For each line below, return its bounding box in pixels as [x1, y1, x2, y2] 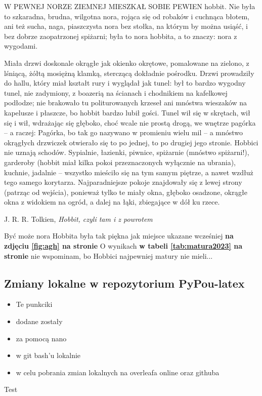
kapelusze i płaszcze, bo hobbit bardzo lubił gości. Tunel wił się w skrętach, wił [4, 107, 250, 117]
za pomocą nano [16, 333, 67, 343]
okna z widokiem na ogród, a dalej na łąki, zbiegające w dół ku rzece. [4, 196, 220, 207]
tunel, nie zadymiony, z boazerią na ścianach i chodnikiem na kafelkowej [4, 87, 228, 98]
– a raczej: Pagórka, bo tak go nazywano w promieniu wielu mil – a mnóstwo [4, 127, 243, 138]
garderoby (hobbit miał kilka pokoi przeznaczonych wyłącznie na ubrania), [4, 156, 236, 167]
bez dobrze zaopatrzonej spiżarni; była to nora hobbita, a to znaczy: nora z [4, 30, 237, 41]
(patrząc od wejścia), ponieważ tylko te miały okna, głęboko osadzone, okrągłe [4, 186, 247, 197]
